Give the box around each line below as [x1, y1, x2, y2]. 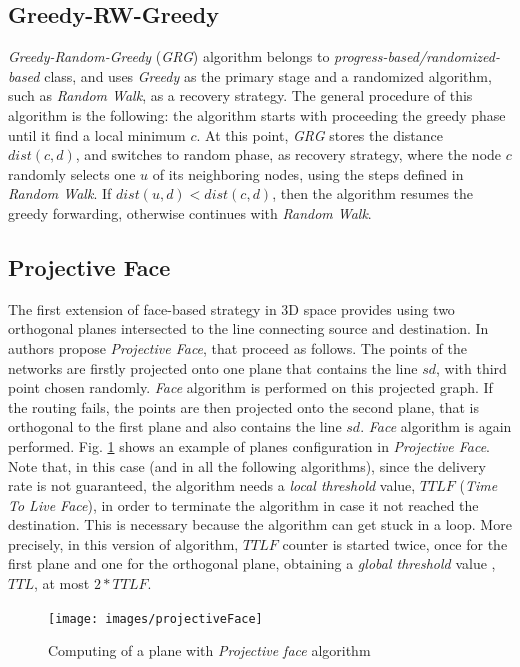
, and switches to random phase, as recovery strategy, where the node [75, 144, 502, 165]
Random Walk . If [8, 183, 112, 204]
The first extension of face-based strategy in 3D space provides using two [8, 298, 455, 319]
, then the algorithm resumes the [272, 183, 474, 204]
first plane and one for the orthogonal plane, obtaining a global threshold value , [8, 553, 496, 574]
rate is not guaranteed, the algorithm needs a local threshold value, [8, 475, 416, 496]
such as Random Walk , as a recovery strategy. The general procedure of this [8, 85, 473, 106]
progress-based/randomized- [334, 46, 500, 67]
